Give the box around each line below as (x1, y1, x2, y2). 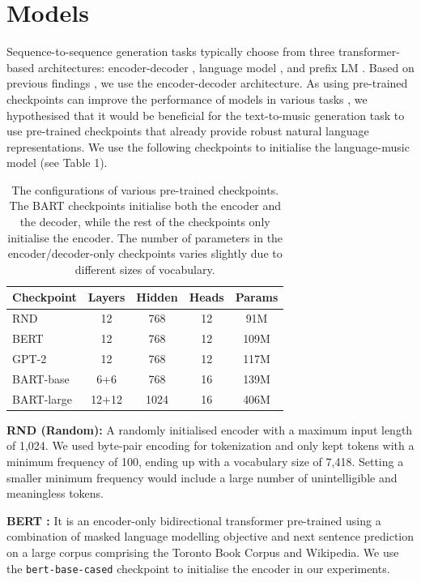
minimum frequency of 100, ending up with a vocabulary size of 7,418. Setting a (6, 452, 404, 469)
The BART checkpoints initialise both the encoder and (9, 197, 282, 214)
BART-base (12, 370, 70, 387)
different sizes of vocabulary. (74, 260, 215, 277)
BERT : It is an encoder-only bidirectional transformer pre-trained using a (6, 511, 381, 529)
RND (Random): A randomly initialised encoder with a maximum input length (6, 421, 413, 438)
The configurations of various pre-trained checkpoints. (11, 181, 279, 198)
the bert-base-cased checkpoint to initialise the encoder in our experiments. (6, 559, 390, 576)
